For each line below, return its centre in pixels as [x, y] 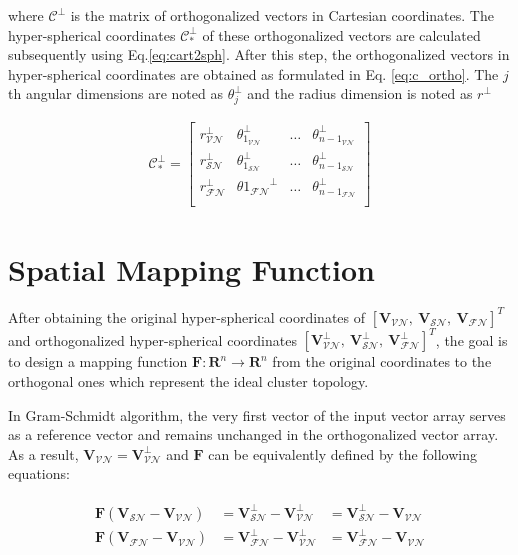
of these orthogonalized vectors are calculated [341, 34]
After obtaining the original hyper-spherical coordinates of [187, 316]
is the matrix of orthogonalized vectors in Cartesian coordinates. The [282, 15]
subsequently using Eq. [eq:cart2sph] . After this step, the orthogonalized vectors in [259, 54]
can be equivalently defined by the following [342, 453]
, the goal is [471, 339]
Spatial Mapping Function [191, 268]
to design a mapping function [98, 361]
